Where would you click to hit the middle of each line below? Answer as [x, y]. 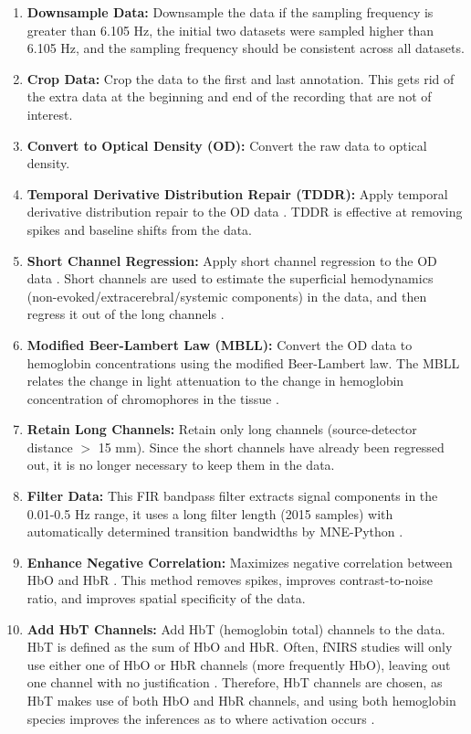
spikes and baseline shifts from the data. [139, 229]
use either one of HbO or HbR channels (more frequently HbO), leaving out [239, 664]
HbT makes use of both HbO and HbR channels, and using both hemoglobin [241, 700]
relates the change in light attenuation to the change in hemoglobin [215, 381]
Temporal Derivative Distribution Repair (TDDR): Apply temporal [237, 193]
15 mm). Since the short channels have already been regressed [271, 447]
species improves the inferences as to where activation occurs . [201, 718]
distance [50, 447]
